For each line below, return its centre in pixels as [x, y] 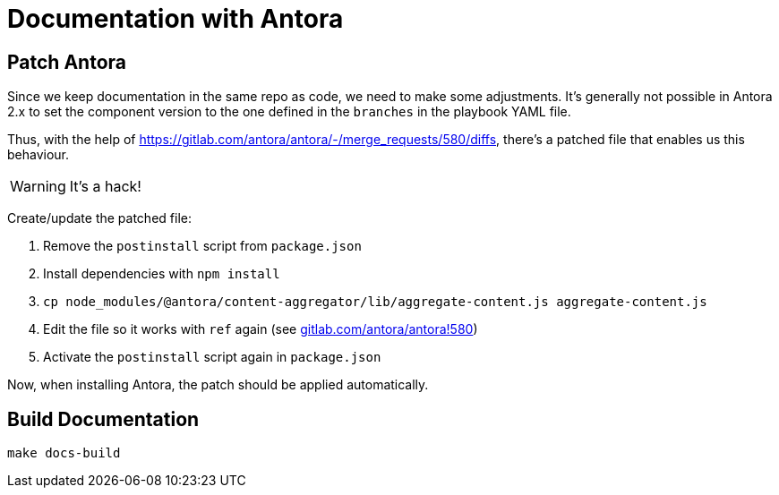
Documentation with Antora [175, 19]
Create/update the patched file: [99, 218]
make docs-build [64, 453]
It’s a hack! [105, 187]
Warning [38, 187]
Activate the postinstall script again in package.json [212, 357]
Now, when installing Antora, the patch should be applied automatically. [218, 385]
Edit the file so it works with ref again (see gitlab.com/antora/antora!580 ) [261, 329]
